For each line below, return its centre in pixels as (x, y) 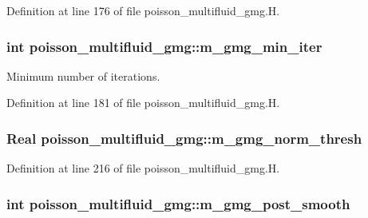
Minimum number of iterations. (83, 75)
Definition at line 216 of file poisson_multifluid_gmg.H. (143, 168)
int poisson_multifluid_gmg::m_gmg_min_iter (164, 46)
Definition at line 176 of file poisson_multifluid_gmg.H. (143, 10)
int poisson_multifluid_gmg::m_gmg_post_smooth (178, 203)
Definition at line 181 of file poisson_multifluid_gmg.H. (143, 103)
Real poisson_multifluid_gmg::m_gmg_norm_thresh (184, 138)
